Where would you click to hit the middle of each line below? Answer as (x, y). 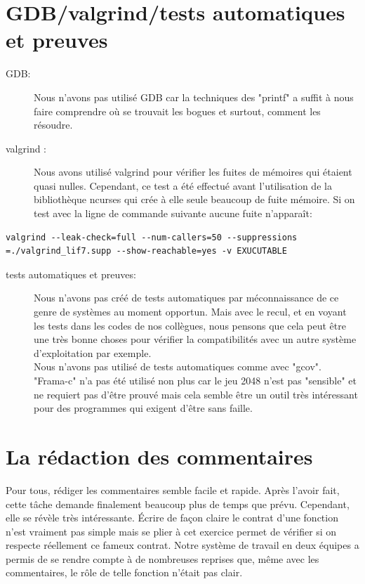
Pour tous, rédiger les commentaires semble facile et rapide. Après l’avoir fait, (173, 489)
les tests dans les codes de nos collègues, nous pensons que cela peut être (190, 325)
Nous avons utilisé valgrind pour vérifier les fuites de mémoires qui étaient (193, 172)
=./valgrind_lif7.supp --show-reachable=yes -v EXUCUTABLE (146, 251)
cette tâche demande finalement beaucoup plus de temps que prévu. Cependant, (178, 504)
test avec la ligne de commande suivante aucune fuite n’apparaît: (173, 213)
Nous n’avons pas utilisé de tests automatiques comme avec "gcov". (178, 366)
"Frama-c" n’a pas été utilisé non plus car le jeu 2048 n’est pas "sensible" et (195, 380)
